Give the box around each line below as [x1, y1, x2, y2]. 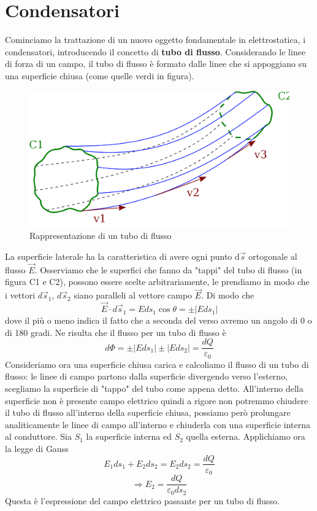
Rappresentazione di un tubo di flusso [29, 229, 172, 242]
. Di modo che [201, 289, 254, 302]
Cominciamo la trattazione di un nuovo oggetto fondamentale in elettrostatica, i [5, 33, 306, 46]
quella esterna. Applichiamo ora [186, 430, 305, 443]
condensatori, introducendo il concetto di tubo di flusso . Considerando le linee [5, 45, 306, 58]
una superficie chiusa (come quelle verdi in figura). [5, 69, 194, 82]
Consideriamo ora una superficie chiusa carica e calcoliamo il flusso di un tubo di [5, 357, 309, 370]
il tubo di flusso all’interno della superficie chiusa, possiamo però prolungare [5, 406, 291, 419]
